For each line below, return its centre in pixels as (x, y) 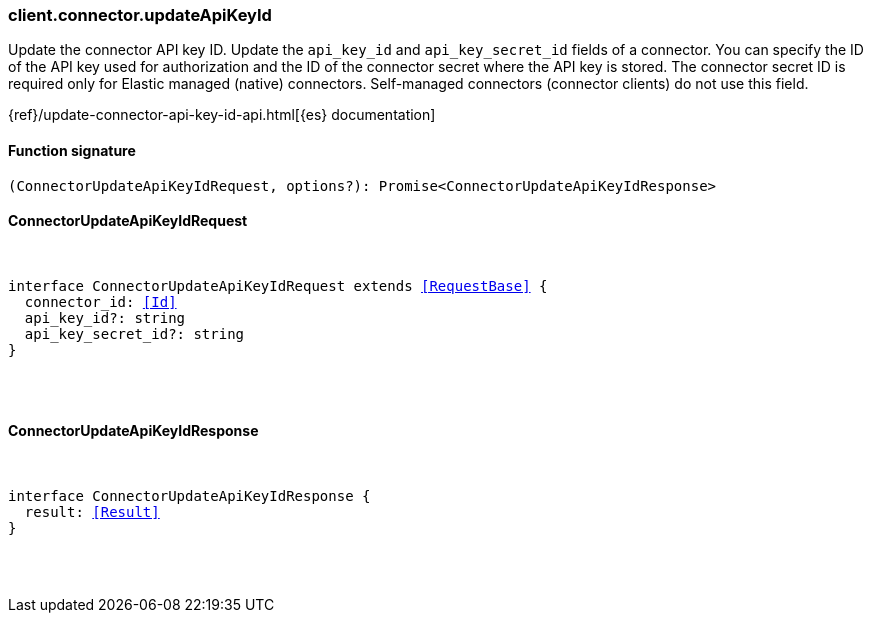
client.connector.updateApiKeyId (140, 15)
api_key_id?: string (105, 317)
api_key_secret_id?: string (134, 333)
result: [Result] (92, 512)
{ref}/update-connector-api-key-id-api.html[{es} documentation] (222, 115)
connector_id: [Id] (100, 301)
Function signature (72, 150)
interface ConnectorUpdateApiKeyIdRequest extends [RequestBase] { (278, 285)
